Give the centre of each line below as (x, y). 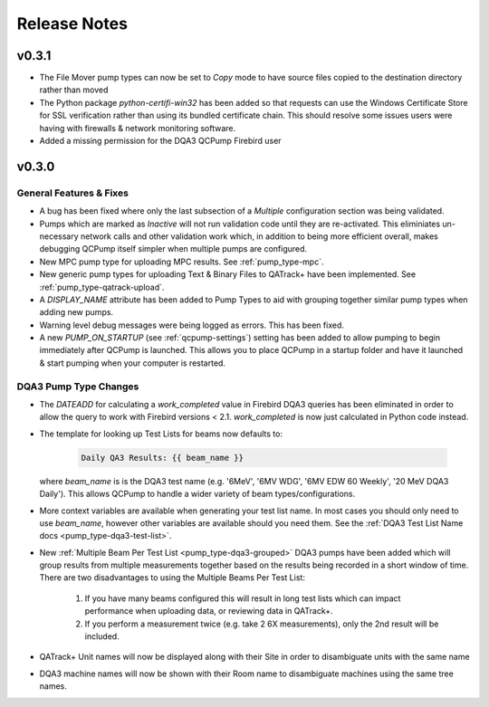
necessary (59, 236)
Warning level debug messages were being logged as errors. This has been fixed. (192, 325)
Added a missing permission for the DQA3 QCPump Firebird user (160, 141)
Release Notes (72, 24)
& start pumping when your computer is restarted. (133, 363)
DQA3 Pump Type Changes (78, 387)
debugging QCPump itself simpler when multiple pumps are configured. (173, 249)
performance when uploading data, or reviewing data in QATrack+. (209, 611)
